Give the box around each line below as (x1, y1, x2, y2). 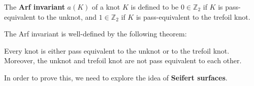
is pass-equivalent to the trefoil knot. (136, 11, 250, 22)
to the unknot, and (38, 11, 97, 22)
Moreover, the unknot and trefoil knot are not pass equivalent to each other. (4, 55, 242, 66)
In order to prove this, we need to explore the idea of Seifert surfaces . (4, 72, 228, 82)
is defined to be (131, 2, 179, 12)
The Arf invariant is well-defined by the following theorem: (4, 28, 187, 39)
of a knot (92, 2, 120, 12)
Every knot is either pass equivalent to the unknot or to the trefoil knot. (4, 45, 230, 56)
